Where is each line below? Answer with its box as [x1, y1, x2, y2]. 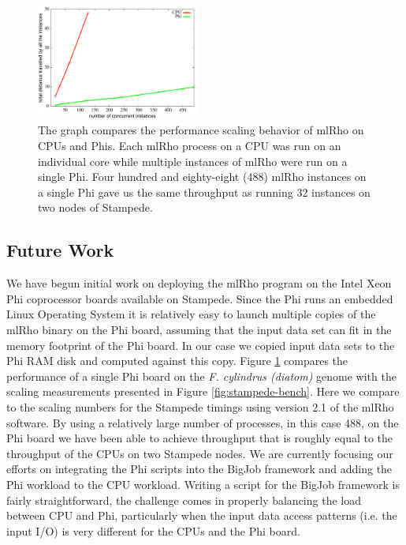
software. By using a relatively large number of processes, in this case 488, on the [6, 414, 399, 430]
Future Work [6, 238, 114, 262]
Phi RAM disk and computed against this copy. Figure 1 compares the [6, 352, 348, 369]
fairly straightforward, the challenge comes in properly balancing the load [6, 491, 361, 508]
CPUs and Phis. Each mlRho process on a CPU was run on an [38, 137, 341, 154]
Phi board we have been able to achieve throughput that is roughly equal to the [6, 430, 393, 446]
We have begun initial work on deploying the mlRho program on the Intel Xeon [6, 275, 392, 291]
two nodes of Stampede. [38, 199, 153, 216]
